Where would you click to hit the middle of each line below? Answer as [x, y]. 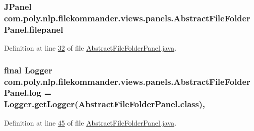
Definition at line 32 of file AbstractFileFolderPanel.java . [90, 48]
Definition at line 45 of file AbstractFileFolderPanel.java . [90, 122]
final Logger [28, 70]
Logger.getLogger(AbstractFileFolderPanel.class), [105, 104]
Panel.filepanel [34, 29]
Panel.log [23, 93]
